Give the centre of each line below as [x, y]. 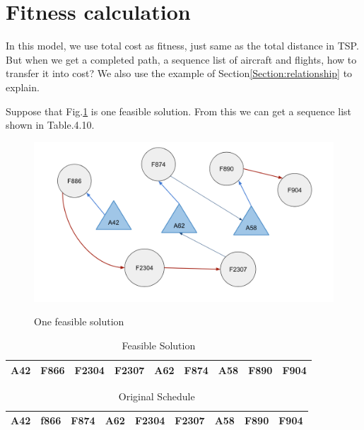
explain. [23, 87]
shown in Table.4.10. [50, 125]
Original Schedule [157, 396]
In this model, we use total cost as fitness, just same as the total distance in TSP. [182, 46]
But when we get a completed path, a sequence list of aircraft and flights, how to [181, 59]
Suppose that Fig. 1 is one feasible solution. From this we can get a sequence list [178, 111]
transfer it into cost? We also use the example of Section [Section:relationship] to [179, 73]
